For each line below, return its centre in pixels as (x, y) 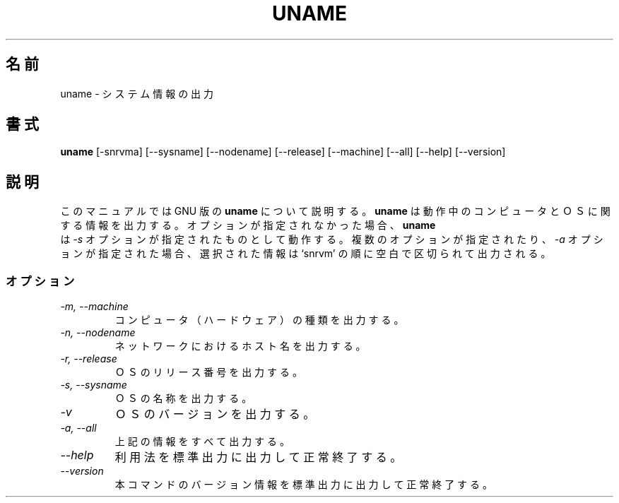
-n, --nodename (98, 333)
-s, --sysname (94, 385)
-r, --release (89, 359)
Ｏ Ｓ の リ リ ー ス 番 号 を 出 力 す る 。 (208, 372)
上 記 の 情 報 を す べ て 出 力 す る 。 (202, 442)
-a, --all (78, 428)
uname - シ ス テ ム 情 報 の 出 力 (137, 93)
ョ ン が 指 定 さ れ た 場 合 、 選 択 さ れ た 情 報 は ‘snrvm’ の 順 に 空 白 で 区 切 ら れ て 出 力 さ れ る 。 (306, 254)
